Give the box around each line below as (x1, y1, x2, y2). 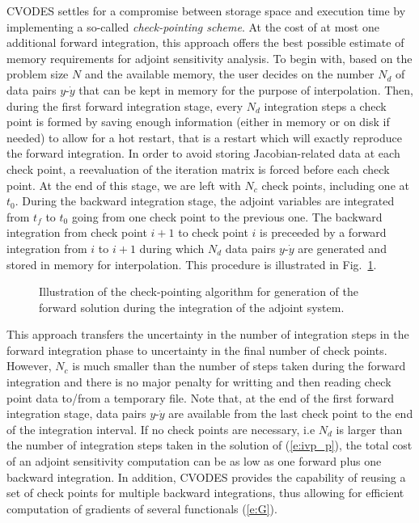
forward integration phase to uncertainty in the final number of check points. (6, 341, 387, 358)
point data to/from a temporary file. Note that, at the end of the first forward (6, 389, 395, 406)
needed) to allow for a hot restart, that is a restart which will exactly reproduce (6, 129, 402, 146)
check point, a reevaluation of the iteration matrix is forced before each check (6, 160, 390, 177)
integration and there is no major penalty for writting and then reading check (6, 373, 391, 390)
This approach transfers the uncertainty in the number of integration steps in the (6, 326, 409, 343)
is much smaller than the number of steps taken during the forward (72, 357, 406, 374)
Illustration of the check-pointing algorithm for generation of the (39, 283, 358, 300)
